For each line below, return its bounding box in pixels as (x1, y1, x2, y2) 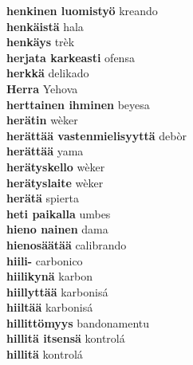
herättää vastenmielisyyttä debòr (6, 127, 187, 143)
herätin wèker (6, 112, 78, 128)
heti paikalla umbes (6, 205, 111, 222)
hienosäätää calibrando (6, 236, 127, 253)
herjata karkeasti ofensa (6, 49, 135, 65)
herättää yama (6, 143, 84, 159)
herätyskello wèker (6, 158, 105, 175)
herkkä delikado (6, 65, 89, 81)
